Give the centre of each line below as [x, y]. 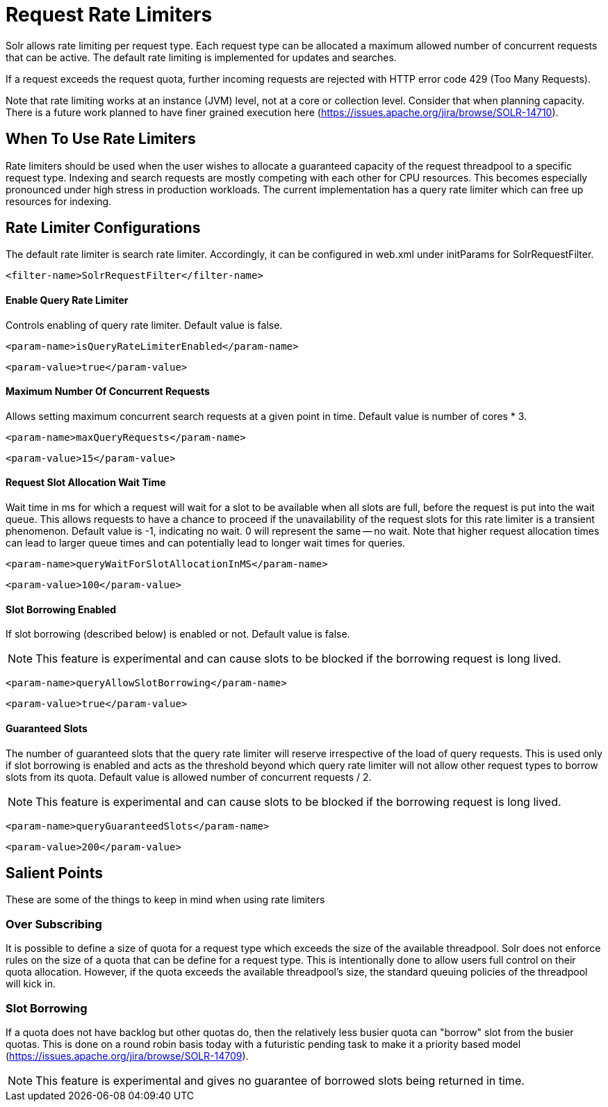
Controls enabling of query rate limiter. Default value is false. [144, 325]
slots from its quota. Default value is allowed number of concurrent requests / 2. [189, 777]
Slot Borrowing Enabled [61, 609]
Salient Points [54, 873]
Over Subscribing [54, 924]
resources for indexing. [59, 201]
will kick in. [31, 984]
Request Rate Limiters [109, 15]
